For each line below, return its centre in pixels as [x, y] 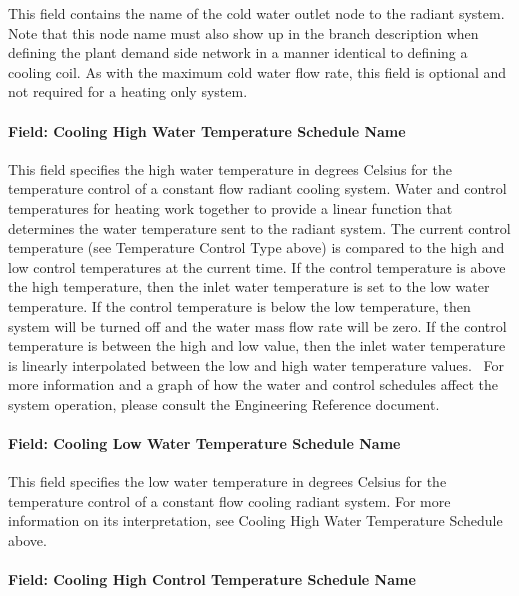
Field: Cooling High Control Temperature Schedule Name [212, 579]
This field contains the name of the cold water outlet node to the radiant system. [256, 13]
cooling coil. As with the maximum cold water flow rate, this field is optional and [257, 71]
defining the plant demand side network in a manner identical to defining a [238, 52]
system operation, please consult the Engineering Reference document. [224, 403]
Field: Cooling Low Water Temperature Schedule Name [204, 443]
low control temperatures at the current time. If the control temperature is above [257, 266]
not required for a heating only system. [128, 91]
